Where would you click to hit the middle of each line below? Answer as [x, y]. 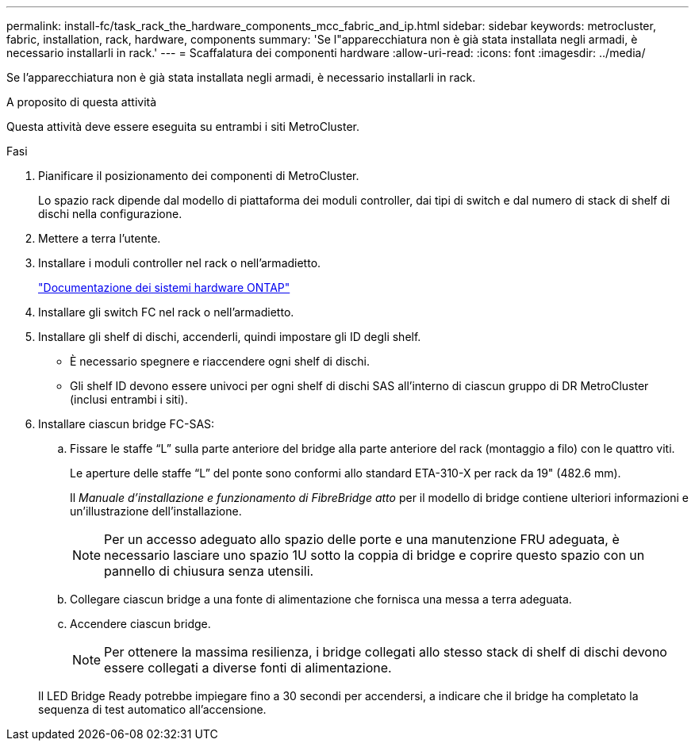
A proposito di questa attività [82, 102]
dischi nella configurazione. [110, 214]
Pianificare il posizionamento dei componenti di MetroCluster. [199, 176]
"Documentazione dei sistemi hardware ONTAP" [164, 287]
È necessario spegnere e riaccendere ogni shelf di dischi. [220, 361]
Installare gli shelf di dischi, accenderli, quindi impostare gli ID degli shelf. [230, 337]
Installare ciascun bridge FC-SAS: [127, 424]
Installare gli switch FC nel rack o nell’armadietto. [166, 312]
